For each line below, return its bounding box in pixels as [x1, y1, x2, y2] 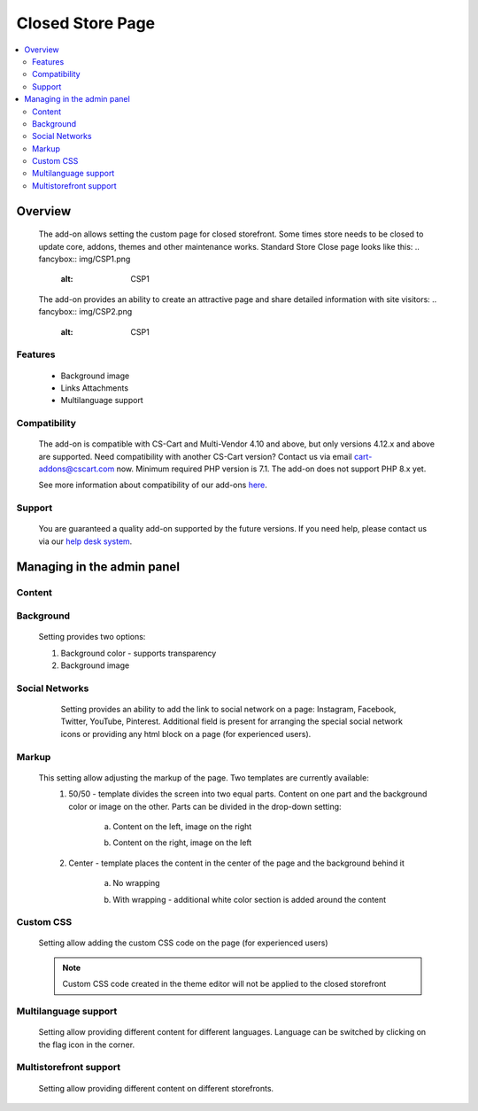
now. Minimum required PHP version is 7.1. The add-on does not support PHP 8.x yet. [116, 463, 427, 474]
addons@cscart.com [38, 463, 115, 474]
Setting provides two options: [38, 632, 146, 642]
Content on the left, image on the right [112, 820, 252, 832]
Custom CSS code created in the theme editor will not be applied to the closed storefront [62, 979, 387, 990]
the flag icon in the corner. [38, 1039, 135, 1050]
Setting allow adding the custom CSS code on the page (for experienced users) [38, 937, 328, 948]
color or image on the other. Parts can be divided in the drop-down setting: [68, 801, 342, 812]
